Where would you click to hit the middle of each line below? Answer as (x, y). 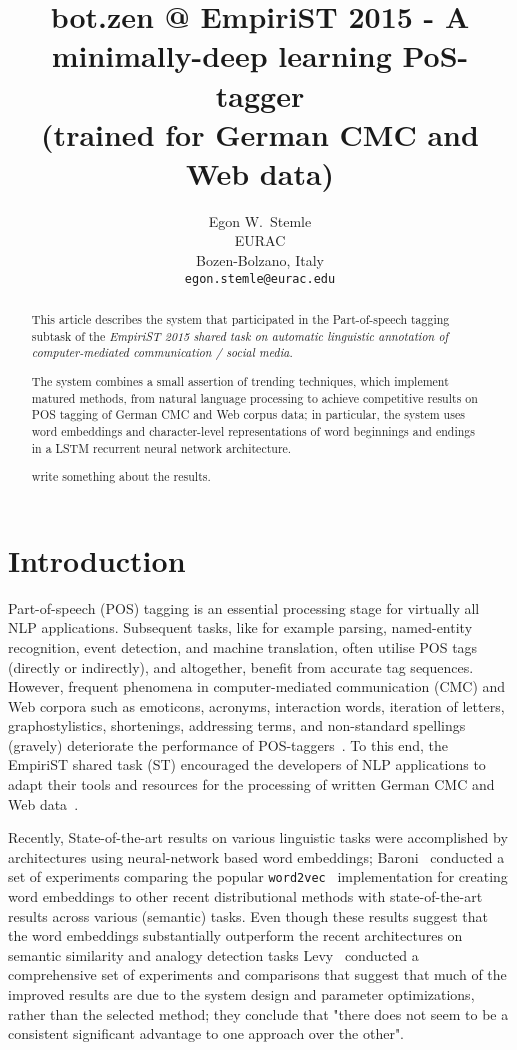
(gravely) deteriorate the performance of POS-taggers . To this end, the (228, 744)
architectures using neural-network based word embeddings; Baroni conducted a (256, 856)
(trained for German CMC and (260, 133)
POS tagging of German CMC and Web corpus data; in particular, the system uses (248, 414)
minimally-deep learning (221, 55)
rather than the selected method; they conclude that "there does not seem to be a (258, 1013)
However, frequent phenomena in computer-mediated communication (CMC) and (257, 686)
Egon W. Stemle (260, 220)
